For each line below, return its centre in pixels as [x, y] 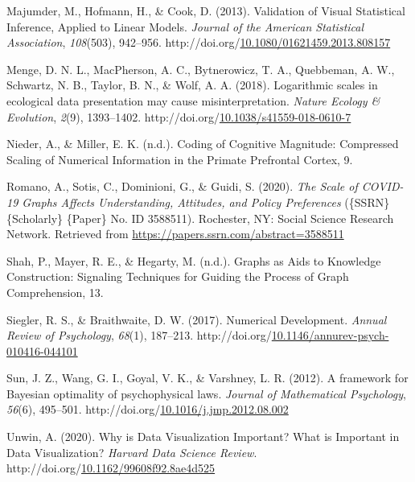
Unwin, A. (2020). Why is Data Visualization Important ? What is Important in [203, 437]
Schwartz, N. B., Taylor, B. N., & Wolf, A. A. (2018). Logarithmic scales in [192, 85]
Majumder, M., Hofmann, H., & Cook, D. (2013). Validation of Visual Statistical [206, 10]
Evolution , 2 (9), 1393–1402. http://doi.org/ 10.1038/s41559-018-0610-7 [179, 116]
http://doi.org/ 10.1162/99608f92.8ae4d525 [111, 468]
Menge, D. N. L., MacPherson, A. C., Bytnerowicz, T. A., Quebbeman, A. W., [201, 69]
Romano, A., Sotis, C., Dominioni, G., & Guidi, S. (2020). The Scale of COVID [203, 186]
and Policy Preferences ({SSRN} [309, 202]
